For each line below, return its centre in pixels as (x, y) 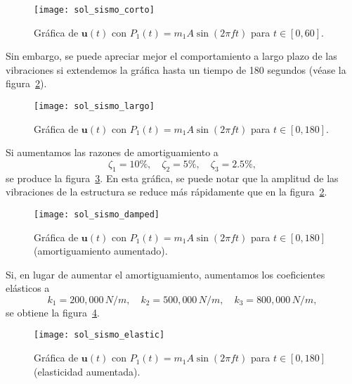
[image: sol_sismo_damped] (97, 214)
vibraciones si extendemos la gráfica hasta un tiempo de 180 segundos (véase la (176, 69)
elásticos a (28, 288)
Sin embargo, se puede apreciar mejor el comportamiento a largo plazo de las (171, 56)
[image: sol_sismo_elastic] (99, 335)
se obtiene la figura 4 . (53, 312)
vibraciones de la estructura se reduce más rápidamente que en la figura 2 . (167, 192)
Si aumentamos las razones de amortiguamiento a (112, 152)
